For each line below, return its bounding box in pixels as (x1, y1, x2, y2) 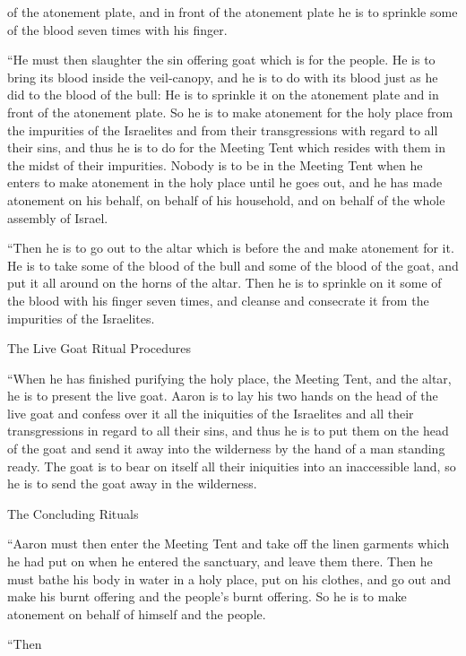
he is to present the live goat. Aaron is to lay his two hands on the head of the (7, 386, 438, 405)
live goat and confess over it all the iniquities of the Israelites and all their (7, 403, 414, 422)
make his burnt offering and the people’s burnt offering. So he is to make (7, 587, 407, 606)
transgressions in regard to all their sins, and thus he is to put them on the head (7, 421, 449, 440)
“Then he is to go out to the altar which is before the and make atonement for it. (7, 238, 454, 257)
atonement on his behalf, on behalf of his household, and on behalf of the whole (7, 190, 445, 209)
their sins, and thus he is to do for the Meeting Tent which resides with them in (7, 138, 446, 157)
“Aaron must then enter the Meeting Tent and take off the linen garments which (7, 534, 450, 553)
